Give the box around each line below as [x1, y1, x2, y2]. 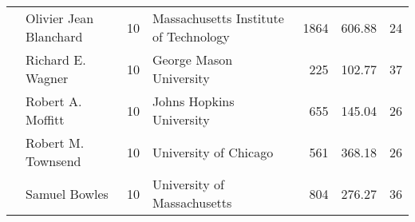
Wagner [26, 69, 69, 87]
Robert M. [26, 133, 85, 152]
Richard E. [26, 50, 86, 69]
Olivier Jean [26, 9, 94, 27]
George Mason [152, 50, 233, 69]
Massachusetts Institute [152, 9, 284, 27]
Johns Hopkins [152, 92, 235, 110]
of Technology [152, 27, 230, 46]
